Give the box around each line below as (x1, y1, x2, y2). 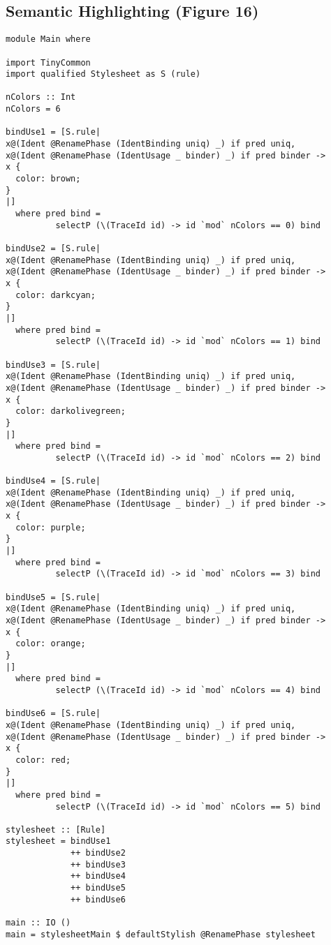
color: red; (15, 754, 71, 765)
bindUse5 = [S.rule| (6, 592, 101, 602)
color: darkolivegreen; (15, 406, 126, 417)
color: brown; (15, 174, 81, 184)
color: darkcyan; (15, 290, 96, 300)
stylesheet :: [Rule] (6, 824, 106, 835)
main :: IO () (6, 918, 71, 928)
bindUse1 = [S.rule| (6, 127, 101, 137)
